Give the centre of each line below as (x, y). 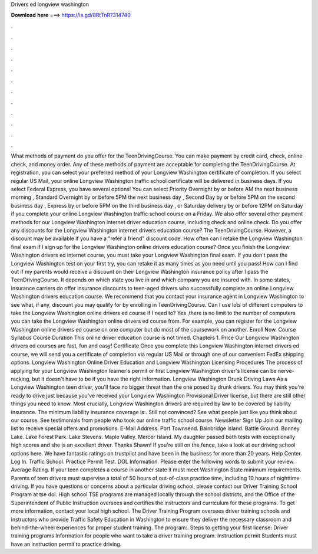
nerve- (286, 371)
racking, (21, 379)
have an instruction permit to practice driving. (66, 544)
